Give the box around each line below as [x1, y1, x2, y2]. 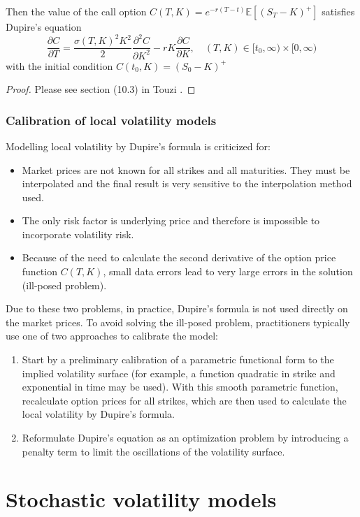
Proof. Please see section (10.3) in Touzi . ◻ [6, 82, 196, 96]
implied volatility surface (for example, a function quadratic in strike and [22, 365, 336, 380]
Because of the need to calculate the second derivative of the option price [22, 250, 336, 265]
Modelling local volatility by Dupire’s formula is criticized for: [6, 138, 271, 153]
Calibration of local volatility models [6, 111, 217, 129]
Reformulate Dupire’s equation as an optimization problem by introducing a [22, 430, 349, 444]
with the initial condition [6, 58, 113, 73]
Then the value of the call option [6, 4, 147, 18]
